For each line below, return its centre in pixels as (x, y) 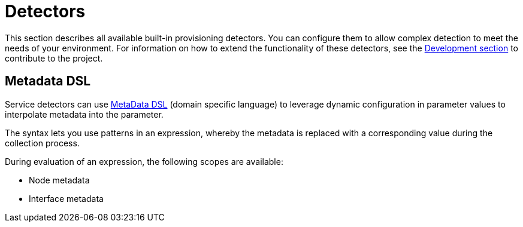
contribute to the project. (54, 58)
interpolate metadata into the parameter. (84, 114)
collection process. (42, 143)
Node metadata (59, 180)
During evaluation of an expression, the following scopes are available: (144, 161)
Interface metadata (66, 198)
